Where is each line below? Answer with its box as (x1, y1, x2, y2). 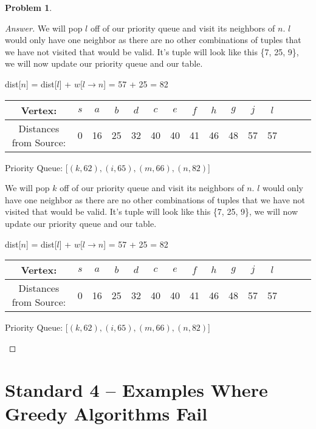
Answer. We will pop (5, 21, 83, 34)
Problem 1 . (5, 1, 52, 13)
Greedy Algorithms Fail (5, 400, 208, 425)
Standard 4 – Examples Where (5, 377, 268, 402)
